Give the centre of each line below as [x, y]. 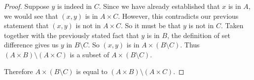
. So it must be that [151, 25]
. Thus [190, 45]
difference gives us [31, 45]
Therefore [18, 71]
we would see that [31, 16]
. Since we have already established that [159, 6]
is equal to [92, 71]
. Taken [232, 25]
